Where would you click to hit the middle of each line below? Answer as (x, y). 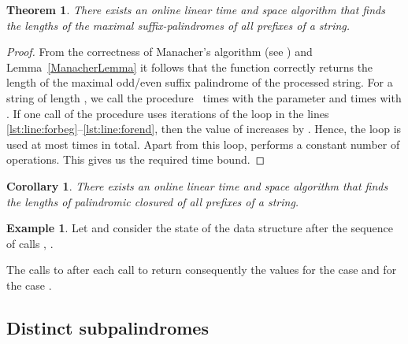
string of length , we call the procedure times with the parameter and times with (204, 97)
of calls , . (30, 243)
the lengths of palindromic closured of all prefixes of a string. (153, 201)
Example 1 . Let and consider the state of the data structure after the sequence (200, 228)
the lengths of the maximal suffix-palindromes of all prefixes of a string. (178, 25)
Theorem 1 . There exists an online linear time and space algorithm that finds (196, 9)
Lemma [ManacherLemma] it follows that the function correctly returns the (190, 67)
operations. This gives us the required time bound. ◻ (136, 159)
